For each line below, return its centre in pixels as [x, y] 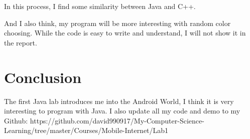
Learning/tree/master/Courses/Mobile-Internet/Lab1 [86, 130]
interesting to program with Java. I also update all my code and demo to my [122, 111]
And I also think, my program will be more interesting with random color [117, 23]
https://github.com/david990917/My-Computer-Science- [117, 120]
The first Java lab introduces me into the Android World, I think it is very [119, 101]
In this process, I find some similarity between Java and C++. [100, 6]
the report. [21, 42]
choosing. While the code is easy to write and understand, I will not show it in [125, 33]
